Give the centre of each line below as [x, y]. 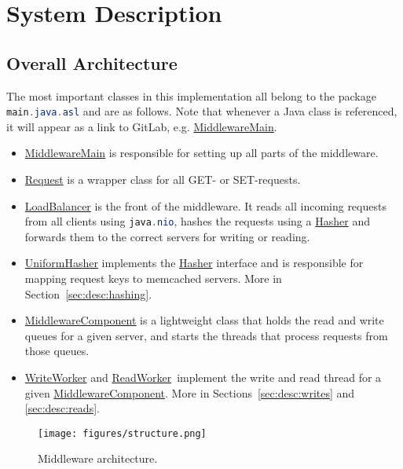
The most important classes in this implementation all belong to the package [191, 95]
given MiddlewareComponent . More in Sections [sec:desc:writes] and [190, 392]
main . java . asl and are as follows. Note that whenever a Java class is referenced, [202, 111]
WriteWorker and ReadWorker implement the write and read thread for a [203, 377]
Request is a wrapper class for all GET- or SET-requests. [163, 180]
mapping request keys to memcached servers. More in [153, 278]
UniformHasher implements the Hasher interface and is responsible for [194, 263]
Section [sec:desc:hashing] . [88, 293]
